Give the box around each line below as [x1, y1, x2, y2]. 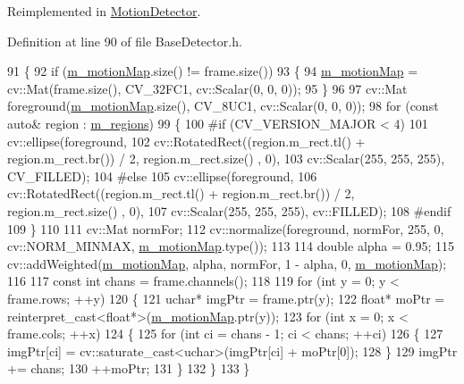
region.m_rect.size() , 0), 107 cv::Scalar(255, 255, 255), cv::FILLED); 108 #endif [7, 201, 451, 220]
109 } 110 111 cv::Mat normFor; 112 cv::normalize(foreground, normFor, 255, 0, [7, 219, 444, 238]
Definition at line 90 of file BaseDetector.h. [7, 31, 242, 50]
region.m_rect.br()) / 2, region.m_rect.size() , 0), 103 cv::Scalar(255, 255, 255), [7, 149, 445, 168]
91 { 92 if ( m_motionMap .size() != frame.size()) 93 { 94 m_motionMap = [7, 62, 418, 80]
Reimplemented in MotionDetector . [7, 2, 201, 20]
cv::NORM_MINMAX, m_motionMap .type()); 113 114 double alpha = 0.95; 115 [7, 237, 455, 255]
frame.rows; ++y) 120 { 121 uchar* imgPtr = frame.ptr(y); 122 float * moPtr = [7, 288, 445, 307]
